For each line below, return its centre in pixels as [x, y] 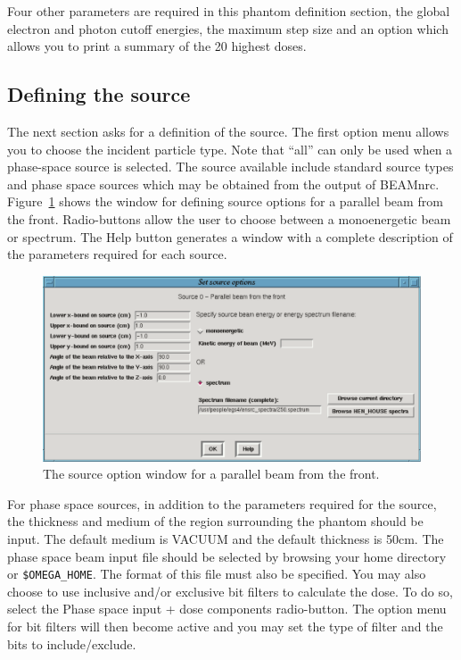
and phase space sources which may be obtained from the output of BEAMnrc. [223, 184]
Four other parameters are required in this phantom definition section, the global [229, 11]
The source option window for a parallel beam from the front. [211, 474]
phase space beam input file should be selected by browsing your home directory [227, 556]
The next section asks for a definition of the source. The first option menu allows [228, 131]
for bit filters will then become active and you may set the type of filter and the [225, 626]
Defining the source [99, 94]
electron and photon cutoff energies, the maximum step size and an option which [228, 28]
